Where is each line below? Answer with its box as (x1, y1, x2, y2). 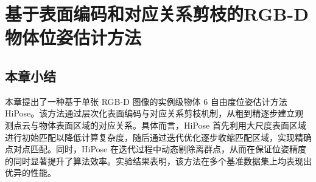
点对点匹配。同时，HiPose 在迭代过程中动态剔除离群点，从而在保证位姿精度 (5, 143, 306, 155)
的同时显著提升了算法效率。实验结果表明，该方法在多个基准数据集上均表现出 (5, 154, 312, 167)
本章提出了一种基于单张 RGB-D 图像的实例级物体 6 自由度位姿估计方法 (5, 95, 287, 107)
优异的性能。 (5, 166, 56, 179)
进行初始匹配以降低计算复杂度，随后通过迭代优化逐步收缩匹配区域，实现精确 (5, 130, 312, 143)
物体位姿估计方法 (5, 25, 142, 50)
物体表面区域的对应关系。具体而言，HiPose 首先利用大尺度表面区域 (38, 118, 306, 131)
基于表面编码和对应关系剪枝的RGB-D (5, 1, 309, 26)
